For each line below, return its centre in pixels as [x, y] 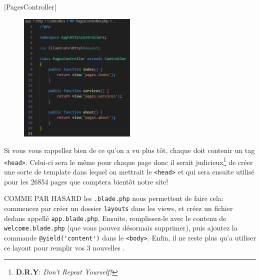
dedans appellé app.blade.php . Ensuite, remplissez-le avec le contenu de [115, 218]
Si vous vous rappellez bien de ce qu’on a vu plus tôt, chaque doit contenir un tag [129, 150]
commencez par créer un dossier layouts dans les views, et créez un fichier [118, 208]
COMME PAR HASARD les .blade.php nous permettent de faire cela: [114, 198]
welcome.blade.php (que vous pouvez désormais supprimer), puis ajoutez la [121, 228]
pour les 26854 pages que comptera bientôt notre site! [86, 181]
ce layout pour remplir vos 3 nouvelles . [64, 247]
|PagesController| [30, 6]
